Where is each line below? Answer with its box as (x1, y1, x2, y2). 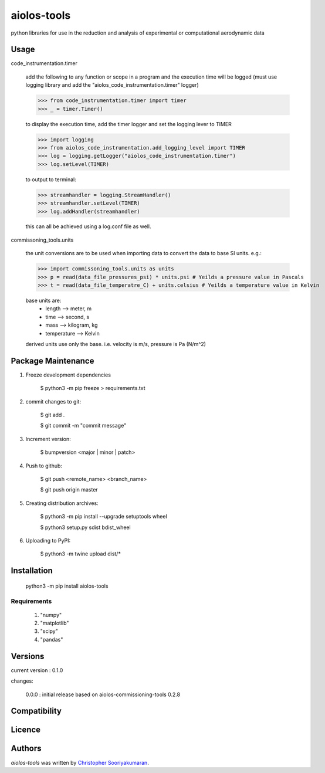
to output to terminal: (25, 176, 76, 183)
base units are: (25, 297, 62, 304)
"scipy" (40, 628, 58, 635)
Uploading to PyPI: (25, 537, 70, 544)
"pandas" (40, 636, 63, 643)
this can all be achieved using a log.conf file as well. (25, 223, 151, 230)
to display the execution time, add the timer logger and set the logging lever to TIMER (25, 120, 232, 127)
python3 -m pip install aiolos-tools (25, 582, 109, 589)
